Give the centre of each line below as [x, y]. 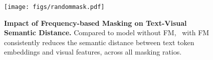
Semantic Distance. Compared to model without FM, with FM [107, 32]
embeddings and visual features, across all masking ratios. [93, 52]
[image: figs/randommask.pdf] [54, 7]
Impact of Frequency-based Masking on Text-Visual [95, 23]
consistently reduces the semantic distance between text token [99, 42]
